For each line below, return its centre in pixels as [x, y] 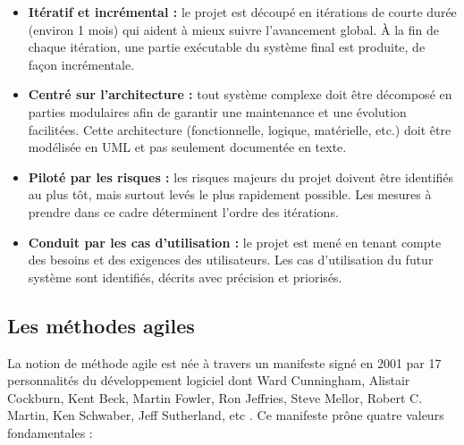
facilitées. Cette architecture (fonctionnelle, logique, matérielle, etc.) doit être [240, 129]
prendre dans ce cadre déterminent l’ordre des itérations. [183, 211]
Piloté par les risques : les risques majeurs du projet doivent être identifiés [241, 176]
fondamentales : [50, 432]
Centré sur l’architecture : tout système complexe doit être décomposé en [240, 94]
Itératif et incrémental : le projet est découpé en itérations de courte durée [242, 12]
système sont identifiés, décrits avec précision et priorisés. [185, 277]
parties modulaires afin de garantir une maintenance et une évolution [217, 111]
